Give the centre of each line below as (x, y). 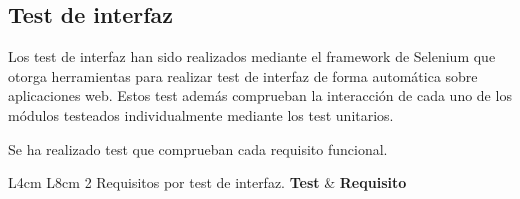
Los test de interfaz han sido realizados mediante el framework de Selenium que (252, 56)
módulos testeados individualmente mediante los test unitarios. (201, 114)
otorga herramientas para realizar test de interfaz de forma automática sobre (243, 75)
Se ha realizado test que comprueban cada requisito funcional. (198, 148)
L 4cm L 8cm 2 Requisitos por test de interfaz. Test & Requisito (207, 182)
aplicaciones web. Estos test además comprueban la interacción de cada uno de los (260, 95)
